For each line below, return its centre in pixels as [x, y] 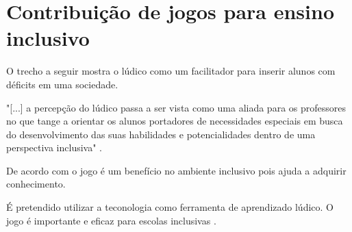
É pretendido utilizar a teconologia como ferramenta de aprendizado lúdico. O [170, 207]
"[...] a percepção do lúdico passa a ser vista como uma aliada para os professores [176, 107]
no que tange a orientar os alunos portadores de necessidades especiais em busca [175, 121]
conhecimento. [36, 184]
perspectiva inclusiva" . [54, 147]
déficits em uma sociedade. [62, 84]
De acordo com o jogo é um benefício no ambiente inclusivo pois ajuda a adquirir [176, 170]
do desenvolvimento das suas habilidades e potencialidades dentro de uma [161, 134]
